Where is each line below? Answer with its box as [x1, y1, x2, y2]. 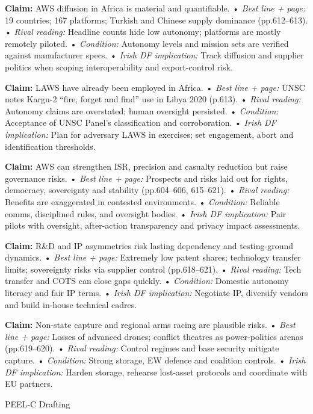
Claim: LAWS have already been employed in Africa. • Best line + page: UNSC [5, 81, 305, 93]
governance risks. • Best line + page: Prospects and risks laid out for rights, [5, 171, 288, 184]
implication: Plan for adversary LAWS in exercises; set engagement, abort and [5, 128, 294, 140]
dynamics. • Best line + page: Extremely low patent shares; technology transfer [5, 251, 301, 264]
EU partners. [5, 377, 53, 390]
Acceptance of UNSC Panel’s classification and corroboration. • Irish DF [5, 116, 276, 129]
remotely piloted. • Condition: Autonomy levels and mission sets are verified [5, 37, 289, 49]
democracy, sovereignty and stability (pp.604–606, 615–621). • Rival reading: [5, 184, 290, 196]
